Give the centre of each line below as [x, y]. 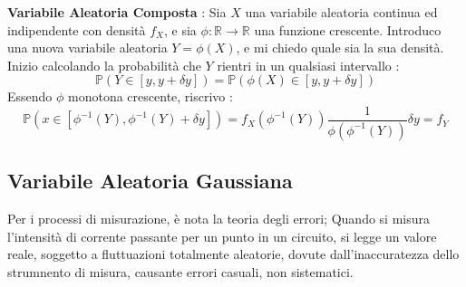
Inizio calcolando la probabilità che [104, 65]
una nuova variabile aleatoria [87, 48]
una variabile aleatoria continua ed [341, 12]
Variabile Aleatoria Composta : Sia [117, 12]
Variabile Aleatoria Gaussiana [150, 181]
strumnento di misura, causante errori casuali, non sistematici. [180, 271]
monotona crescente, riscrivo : [150, 96]
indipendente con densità [77, 29]
